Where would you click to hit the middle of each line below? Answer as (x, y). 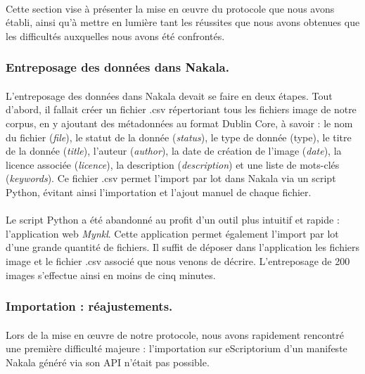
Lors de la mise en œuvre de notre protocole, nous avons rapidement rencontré (175, 334)
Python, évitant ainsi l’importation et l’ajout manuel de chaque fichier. (159, 192)
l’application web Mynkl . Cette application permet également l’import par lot (172, 233)
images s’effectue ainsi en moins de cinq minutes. (111, 275)
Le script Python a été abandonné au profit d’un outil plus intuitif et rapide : (173, 220)
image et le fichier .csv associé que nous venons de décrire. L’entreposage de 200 (178, 260)
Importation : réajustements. (89, 306)
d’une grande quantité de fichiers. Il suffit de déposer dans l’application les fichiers (183, 247)
